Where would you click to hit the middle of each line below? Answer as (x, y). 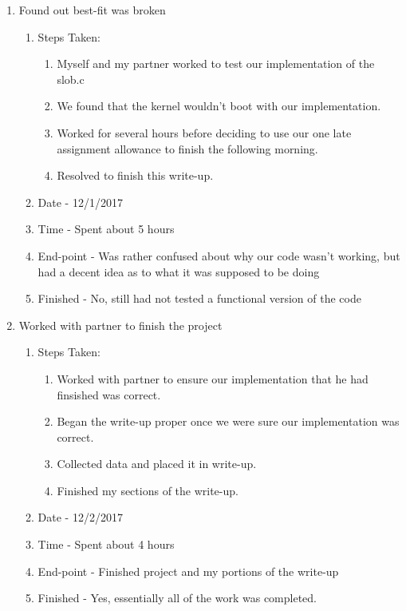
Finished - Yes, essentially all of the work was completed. (177, 598)
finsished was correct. (109, 394)
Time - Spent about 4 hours (106, 544)
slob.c (71, 79)
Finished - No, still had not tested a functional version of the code (199, 298)
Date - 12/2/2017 (80, 517)
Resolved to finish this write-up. (135, 175)
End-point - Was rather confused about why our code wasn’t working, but (219, 255)
